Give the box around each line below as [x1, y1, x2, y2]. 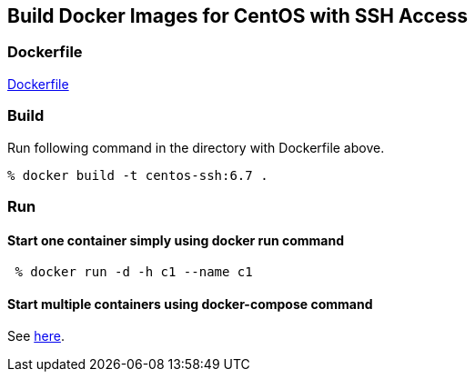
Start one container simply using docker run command [7, 232, 345, 248]
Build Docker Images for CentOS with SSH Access [7, 5, 468, 27]
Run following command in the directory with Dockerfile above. [7, 139, 385, 155]
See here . [7, 328, 65, 344]
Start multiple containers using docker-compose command [7, 295, 373, 312]
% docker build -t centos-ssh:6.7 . [7, 167, 268, 183]
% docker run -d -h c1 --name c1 [15, 264, 253, 280]
